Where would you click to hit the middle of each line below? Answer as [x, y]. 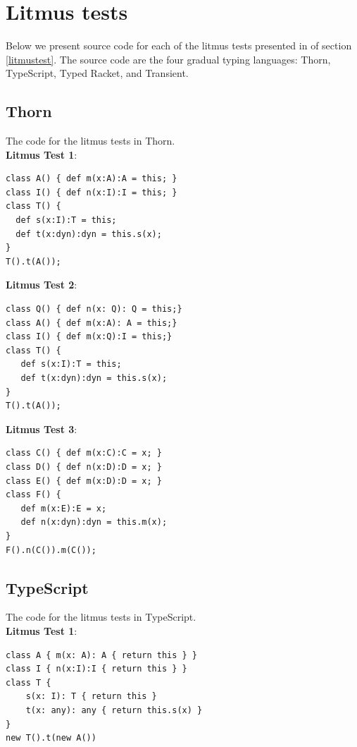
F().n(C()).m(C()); [51, 550]
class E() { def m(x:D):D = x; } [84, 481]
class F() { [33, 495]
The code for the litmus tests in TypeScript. [101, 617]
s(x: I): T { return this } [91, 697]
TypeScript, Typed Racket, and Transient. [97, 73]
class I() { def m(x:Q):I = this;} [89, 337]
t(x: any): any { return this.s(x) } [114, 710]
